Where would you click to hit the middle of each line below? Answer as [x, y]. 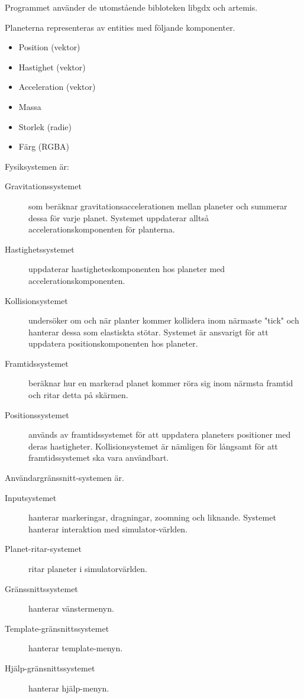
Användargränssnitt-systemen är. [64, 478]
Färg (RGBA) [44, 146]
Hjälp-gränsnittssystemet [50, 668]
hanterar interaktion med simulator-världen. [108, 529]
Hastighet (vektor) [52, 67]
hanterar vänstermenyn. [71, 608]
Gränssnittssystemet [41, 588]
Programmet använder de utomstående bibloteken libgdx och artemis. [131, 7]
